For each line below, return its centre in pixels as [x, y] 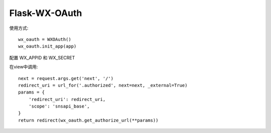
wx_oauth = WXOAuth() [45, 39]
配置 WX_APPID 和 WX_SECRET [42, 57]
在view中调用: [24, 67]
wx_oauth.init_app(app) [47, 46]
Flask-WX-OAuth [46, 13]
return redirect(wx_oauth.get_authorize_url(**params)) [88, 120]
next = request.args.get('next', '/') [66, 78]
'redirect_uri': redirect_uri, [67, 99]
